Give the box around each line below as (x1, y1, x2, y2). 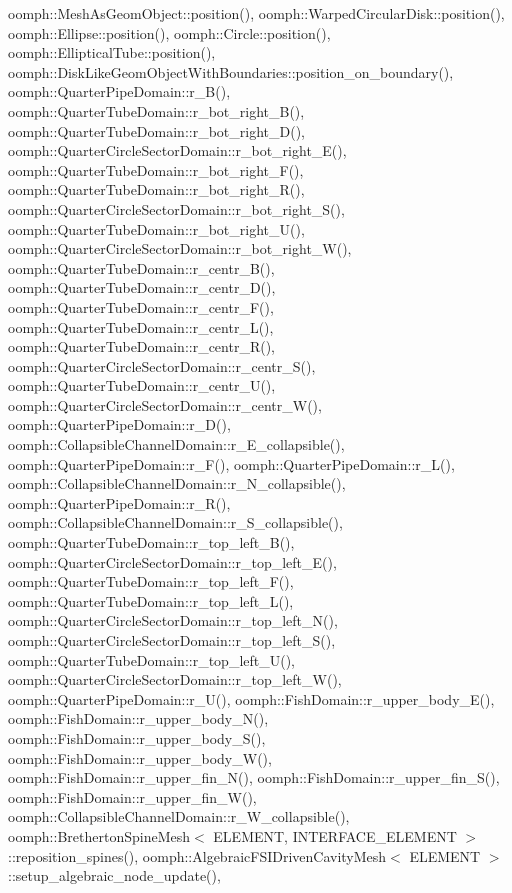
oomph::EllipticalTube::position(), (8, 42, 216, 63)
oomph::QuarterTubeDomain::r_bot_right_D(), (8, 120, 305, 141)
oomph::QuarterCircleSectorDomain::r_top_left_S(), (8, 630, 336, 650)
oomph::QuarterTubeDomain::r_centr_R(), (8, 336, 275, 357)
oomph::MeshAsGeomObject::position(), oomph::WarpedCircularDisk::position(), (8, 3, 505, 23)
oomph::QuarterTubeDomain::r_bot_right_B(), (8, 100, 305, 121)
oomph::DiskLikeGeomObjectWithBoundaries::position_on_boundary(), (8, 61, 454, 82)
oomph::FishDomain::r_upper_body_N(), (8, 708, 269, 729)
